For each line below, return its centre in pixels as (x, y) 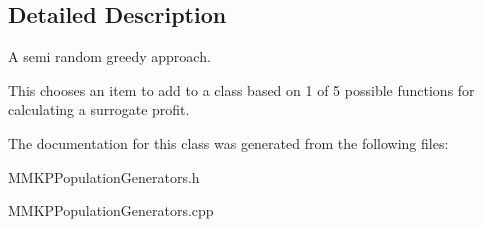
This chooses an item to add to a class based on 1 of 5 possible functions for (241, 89)
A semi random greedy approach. (109, 56)
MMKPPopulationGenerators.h (104, 176)
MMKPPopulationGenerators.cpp (111, 210)
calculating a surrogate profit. (99, 109)
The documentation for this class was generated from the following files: (228, 142)
